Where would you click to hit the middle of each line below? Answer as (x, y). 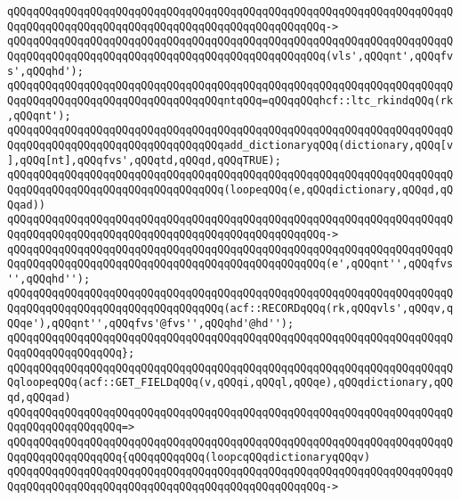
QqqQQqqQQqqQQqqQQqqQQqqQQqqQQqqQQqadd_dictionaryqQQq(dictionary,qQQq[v (230, 145)
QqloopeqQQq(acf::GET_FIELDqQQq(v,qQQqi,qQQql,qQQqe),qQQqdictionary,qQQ (230, 383)
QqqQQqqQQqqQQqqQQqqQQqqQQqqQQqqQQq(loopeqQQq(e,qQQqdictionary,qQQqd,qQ (230, 189)
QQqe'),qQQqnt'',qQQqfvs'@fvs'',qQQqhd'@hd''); (151, 323)
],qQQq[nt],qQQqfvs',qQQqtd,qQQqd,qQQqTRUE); (144, 160)
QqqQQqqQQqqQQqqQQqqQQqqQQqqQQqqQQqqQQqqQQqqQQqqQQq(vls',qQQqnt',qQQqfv (230, 56)
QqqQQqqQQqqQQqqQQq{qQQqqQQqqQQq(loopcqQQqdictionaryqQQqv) (189, 457)
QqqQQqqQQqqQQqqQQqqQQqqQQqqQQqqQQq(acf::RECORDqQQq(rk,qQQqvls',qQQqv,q (230, 309)
